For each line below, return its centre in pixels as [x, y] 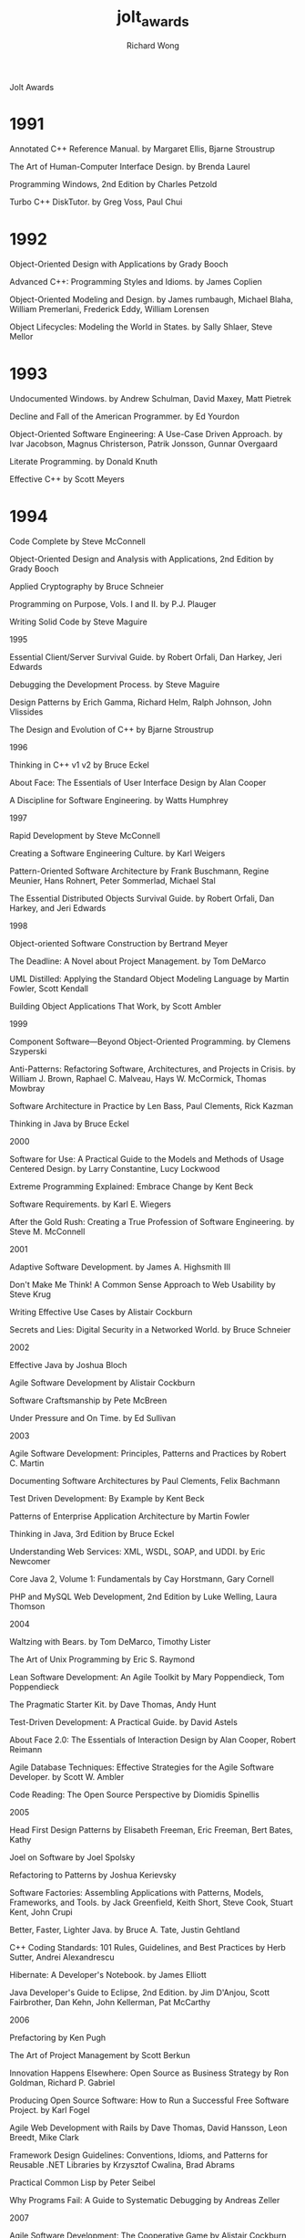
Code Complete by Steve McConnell [77, 541]
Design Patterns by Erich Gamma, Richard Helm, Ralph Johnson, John [141, 702]
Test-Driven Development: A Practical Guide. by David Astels [124, 1722]
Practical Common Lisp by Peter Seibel [82, 2182]
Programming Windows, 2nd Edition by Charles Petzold [113, 184]
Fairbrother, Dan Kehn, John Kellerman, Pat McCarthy [110, 2003]
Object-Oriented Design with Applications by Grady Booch [119, 264]
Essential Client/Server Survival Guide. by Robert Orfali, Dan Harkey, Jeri [146, 657]
